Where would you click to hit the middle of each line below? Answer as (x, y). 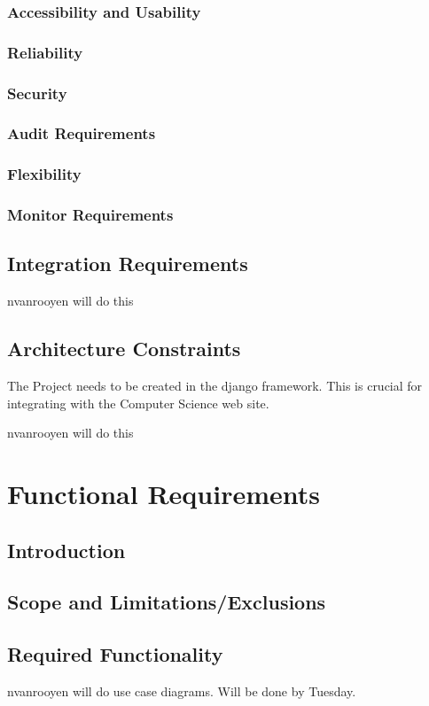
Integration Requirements (128, 264)
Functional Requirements (164, 494)
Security (37, 93)
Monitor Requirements (90, 215)
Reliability (45, 52)
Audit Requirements (82, 133)
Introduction (66, 550)
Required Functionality (115, 654)
